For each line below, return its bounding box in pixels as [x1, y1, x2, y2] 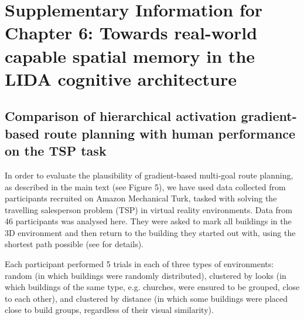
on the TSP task [5, 142, 107, 160]
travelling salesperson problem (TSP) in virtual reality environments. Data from [5, 203, 293, 215]
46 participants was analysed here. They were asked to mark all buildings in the [5, 215, 292, 227]
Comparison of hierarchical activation [5, 107, 237, 125]
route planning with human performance [44, 124, 296, 142]
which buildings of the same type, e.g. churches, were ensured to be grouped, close [5, 281, 300, 293]
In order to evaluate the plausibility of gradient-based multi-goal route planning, [5, 169, 293, 181]
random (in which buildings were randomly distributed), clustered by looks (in [5, 269, 286, 281]
